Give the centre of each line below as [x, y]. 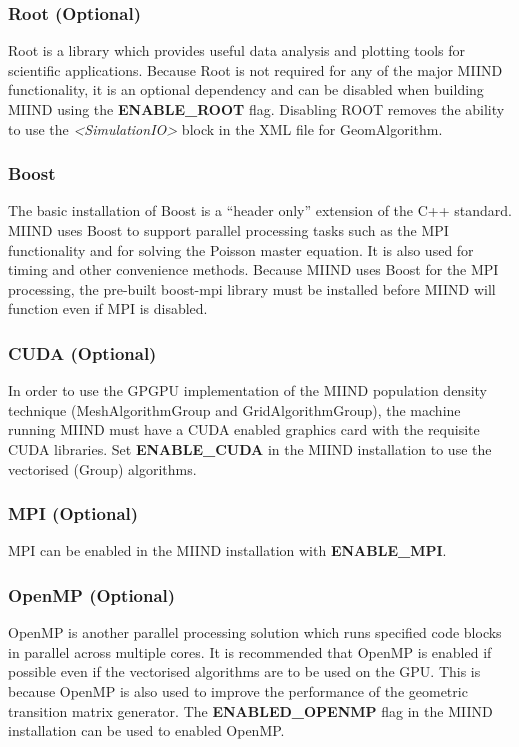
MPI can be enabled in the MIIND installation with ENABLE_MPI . [227, 550]
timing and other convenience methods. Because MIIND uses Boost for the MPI [253, 269]
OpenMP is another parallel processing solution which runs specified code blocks [255, 632]
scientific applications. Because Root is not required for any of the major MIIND [255, 69]
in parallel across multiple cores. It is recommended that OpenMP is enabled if [250, 651]
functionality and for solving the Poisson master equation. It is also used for [241, 249]
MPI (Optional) [73, 513]
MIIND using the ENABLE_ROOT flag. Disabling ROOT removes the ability [256, 109]
